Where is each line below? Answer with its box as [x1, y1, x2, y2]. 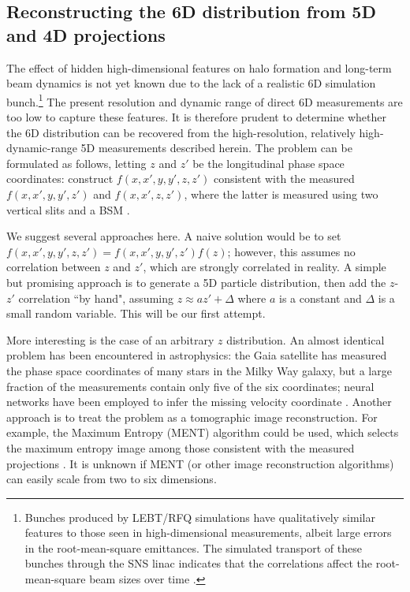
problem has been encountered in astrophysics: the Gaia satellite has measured [6, 347, 387, 363]
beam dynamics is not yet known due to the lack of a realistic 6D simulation [6, 75, 376, 91]
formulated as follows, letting [6, 155, 147, 171]
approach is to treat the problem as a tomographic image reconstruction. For [6, 408, 378, 425]
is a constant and [279, 289, 362, 306]
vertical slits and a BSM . [6, 201, 130, 218]
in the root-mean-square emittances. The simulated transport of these [24, 539, 362, 556]
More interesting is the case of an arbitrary [6, 331, 214, 348]
